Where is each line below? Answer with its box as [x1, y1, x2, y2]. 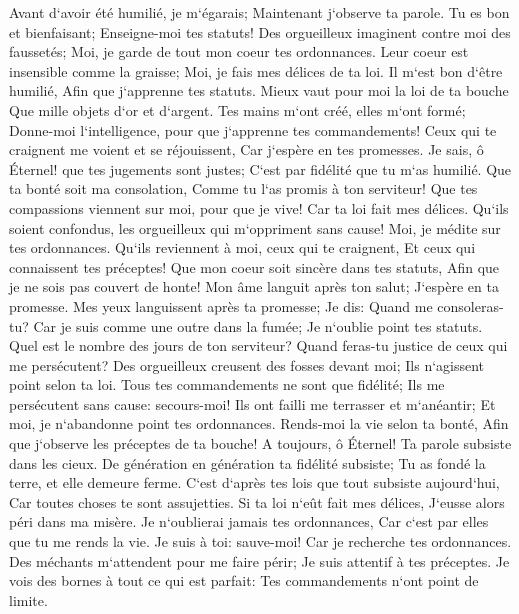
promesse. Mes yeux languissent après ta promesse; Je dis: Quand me [9, 295, 433, 316]
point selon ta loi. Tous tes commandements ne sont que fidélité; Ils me [9, 374, 445, 395]
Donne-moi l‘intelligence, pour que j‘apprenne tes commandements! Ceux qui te [9, 119, 497, 140]
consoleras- [437, 295, 504, 316]
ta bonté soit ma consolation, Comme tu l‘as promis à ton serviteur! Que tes [9, 178, 478, 199]
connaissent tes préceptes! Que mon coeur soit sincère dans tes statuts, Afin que [9, 256, 500, 277]
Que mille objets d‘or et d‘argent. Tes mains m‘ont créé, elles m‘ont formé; [9, 99, 466, 120]
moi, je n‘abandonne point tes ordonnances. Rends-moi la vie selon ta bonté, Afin [9, 413, 509, 434]
